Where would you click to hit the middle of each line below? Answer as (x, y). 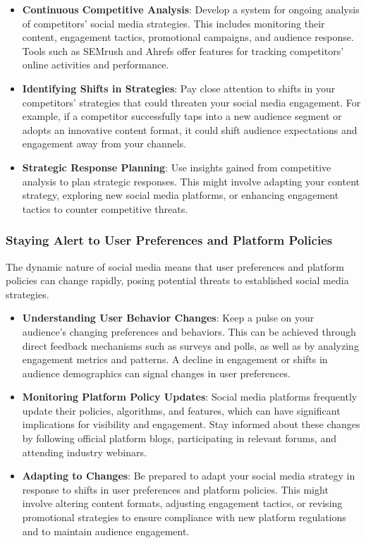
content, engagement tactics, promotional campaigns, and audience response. (188, 37)
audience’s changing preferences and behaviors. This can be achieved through (189, 331)
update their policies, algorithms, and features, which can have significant (181, 410)
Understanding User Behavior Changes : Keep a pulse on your (168, 318)
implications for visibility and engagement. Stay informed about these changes (191, 424)
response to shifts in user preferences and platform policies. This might (175, 489)
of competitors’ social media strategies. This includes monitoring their (173, 23)
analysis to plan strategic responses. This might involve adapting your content (191, 181)
